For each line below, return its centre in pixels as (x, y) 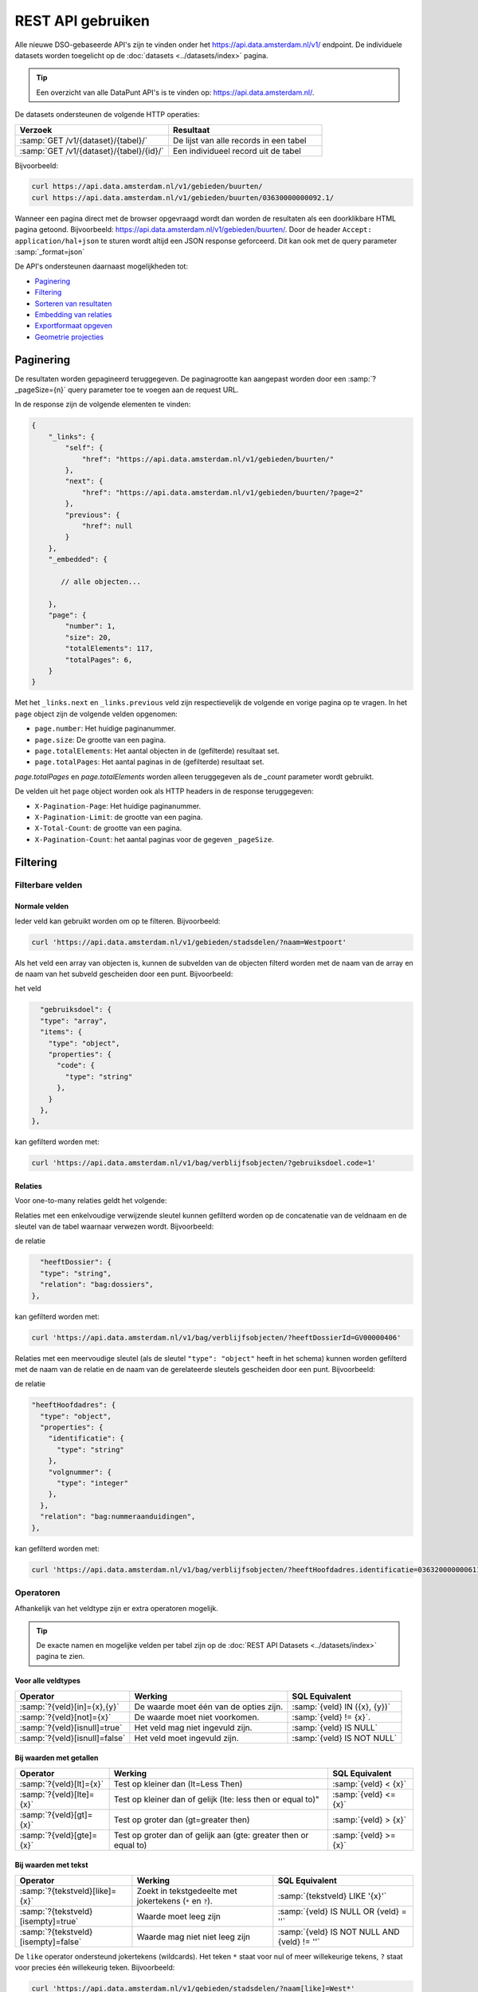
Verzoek (36, 130)
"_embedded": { (78, 559)
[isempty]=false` (51, 1942)
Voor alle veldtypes (48, 1680)
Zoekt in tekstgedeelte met (187, 1891)
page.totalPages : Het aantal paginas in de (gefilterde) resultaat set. (149, 762)
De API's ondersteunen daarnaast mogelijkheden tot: (102, 266)
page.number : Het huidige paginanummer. (105, 728)
